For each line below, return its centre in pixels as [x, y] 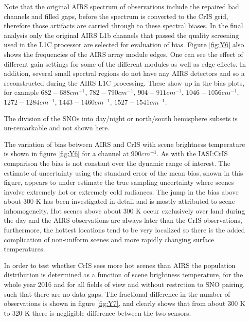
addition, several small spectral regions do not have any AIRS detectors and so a [124, 73]
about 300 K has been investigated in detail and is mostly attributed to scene [119, 201]
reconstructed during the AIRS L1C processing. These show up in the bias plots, [124, 82]
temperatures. [25, 249]
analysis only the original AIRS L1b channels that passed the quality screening [122, 35]
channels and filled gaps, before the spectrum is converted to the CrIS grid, [116, 16]
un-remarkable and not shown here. [57, 128]
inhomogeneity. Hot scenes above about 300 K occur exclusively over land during [125, 210]
